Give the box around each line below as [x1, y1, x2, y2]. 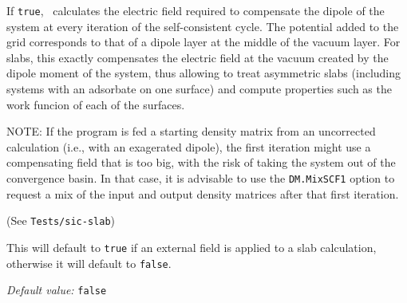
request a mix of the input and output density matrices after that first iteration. [6, 185, 399, 202]
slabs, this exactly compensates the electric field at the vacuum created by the [6, 49, 389, 65]
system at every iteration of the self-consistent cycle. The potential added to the [6, 18, 399, 34]
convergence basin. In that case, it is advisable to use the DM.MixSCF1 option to [6, 170, 395, 186]
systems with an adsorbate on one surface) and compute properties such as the [6, 81, 392, 97]
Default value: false [6, 281, 107, 298]
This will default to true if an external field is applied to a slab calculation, [6, 238, 377, 255]
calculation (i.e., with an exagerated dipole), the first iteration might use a [6, 138, 371, 155]
